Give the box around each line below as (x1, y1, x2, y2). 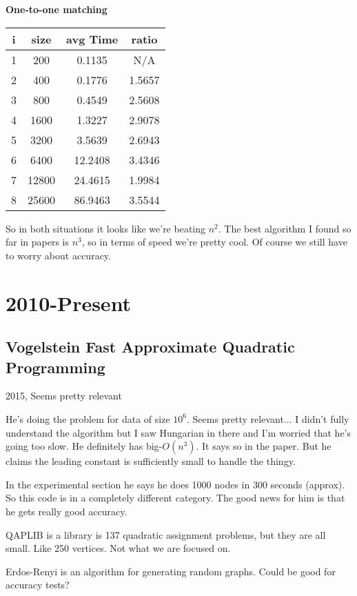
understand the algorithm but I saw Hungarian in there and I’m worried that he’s (6, 425, 351, 439)
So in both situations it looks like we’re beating (6, 221, 206, 235)
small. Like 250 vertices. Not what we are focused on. (6, 541, 231, 555)
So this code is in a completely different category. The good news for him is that (6, 490, 345, 505)
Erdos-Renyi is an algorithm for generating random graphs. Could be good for (6, 564, 336, 578)
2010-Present (6, 288, 132, 317)
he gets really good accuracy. (6, 504, 127, 518)
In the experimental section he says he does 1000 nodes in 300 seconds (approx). (6, 477, 345, 491)
